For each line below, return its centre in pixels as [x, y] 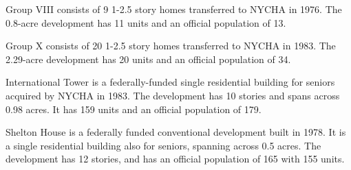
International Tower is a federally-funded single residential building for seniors [170, 82]
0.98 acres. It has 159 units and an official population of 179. [134, 109]
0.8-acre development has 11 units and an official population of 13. [146, 22]
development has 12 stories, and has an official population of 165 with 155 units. [175, 159]
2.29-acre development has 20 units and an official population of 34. [148, 59]
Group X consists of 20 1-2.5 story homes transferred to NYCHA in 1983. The [171, 46]
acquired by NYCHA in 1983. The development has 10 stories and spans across [173, 95]
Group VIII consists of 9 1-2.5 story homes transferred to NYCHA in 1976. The [174, 9]
